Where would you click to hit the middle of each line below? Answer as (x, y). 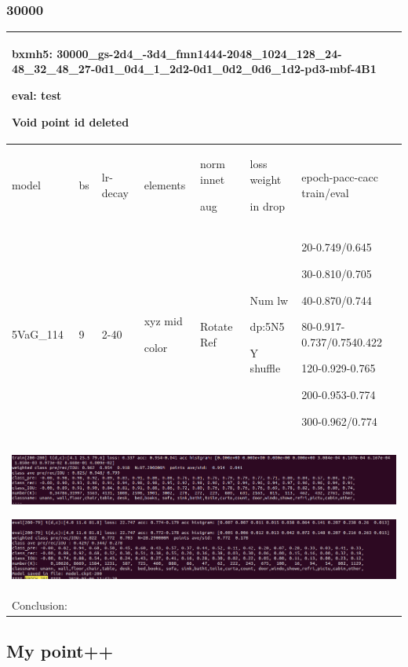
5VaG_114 (38, 333)
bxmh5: (32, 53)
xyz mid (163, 321)
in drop (268, 205)
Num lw (269, 300)
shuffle (265, 368)
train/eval (325, 192)
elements (165, 184)
